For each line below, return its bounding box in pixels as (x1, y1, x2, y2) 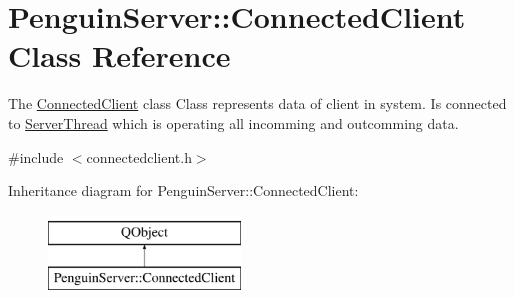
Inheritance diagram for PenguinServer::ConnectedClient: (8, 180, 359, 201)
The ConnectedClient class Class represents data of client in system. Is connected (8, 93, 507, 114)
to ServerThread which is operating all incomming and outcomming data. (8, 112, 459, 133)
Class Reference (8, 35, 231, 76)
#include (8, 146, 64, 167)
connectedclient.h (86, 146, 192, 167)
